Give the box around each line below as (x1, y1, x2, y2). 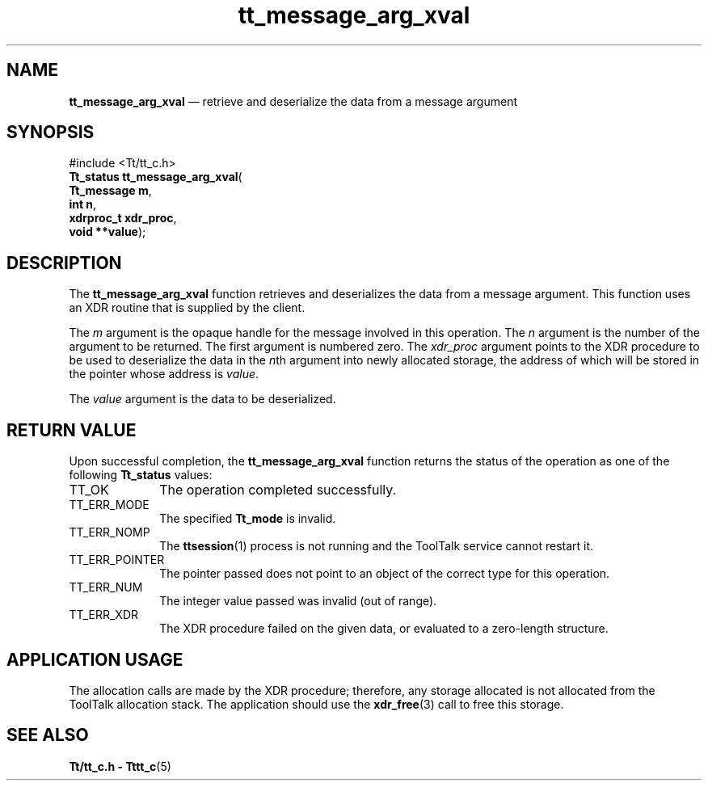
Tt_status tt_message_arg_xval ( (69, 170, 242, 184)
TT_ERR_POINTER (69, 553, 165, 567)
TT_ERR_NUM (69, 580, 143, 595)
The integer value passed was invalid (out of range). (159, 594, 437, 608)
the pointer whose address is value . (69, 367, 259, 381)
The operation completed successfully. (159, 482, 397, 499)
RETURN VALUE (6, 419, 137, 440)
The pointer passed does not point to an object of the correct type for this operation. (159, 566, 610, 581)
